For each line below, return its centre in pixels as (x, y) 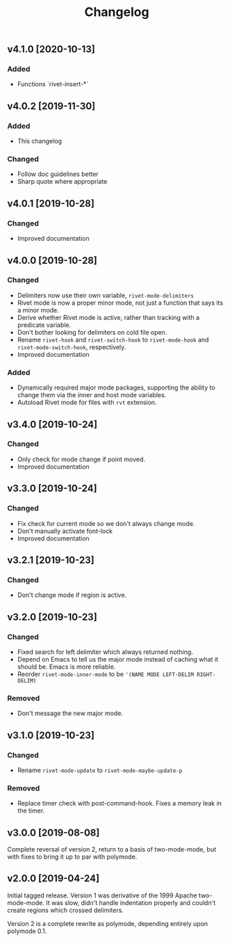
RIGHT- (206, 674)
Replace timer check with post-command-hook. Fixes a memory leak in (120, 804)
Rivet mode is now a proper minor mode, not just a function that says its (120, 303)
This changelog (40, 141)
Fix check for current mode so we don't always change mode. (106, 523)
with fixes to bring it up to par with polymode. (72, 856)
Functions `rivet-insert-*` (53, 84)
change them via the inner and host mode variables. (92, 395)
